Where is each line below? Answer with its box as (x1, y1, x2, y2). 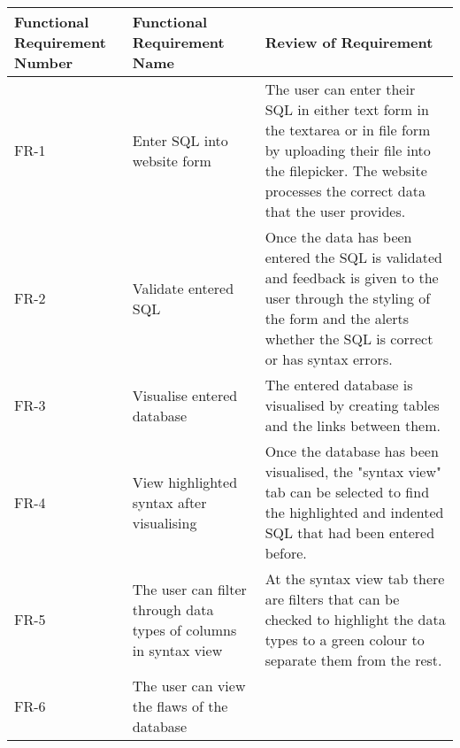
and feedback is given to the (264, 267, 439, 288)
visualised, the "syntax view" (264, 461, 441, 482)
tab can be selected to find (264, 482, 430, 502)
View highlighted (132, 471, 238, 492)
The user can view (132, 675, 246, 696)
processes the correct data (264, 181, 425, 201)
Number (14, 52, 73, 73)
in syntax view (132, 639, 223, 660)
